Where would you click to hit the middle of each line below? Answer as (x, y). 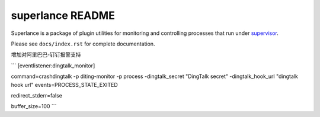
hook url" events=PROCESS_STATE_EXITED (64, 84)
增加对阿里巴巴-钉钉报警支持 (46, 55)
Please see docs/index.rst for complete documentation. (83, 44)
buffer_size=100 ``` (34, 106)
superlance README (63, 15)
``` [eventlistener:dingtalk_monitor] (53, 66)
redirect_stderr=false (36, 95)
